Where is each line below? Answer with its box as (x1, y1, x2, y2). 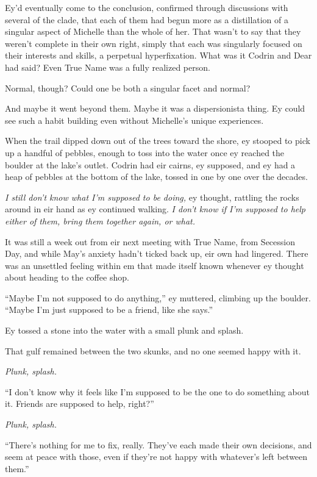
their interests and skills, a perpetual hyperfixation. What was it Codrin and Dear (5, 49, 312, 62)
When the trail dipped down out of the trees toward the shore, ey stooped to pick (5, 134, 310, 147)
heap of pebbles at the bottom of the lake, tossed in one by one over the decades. (5, 170, 308, 183)
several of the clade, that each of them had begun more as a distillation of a (5, 13, 289, 26)
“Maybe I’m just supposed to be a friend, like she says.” (5, 303, 213, 316)
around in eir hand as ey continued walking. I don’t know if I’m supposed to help (5, 203, 305, 215)
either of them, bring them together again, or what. (5, 214, 196, 227)
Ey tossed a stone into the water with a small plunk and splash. (5, 324, 244, 337)
